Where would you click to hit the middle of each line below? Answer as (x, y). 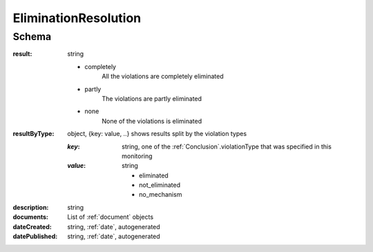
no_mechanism (161, 195)
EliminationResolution (77, 18)
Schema (32, 37)
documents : (30, 217)
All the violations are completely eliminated (163, 77)
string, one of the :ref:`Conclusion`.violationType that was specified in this (227, 146)
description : (31, 207)
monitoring (137, 156)
